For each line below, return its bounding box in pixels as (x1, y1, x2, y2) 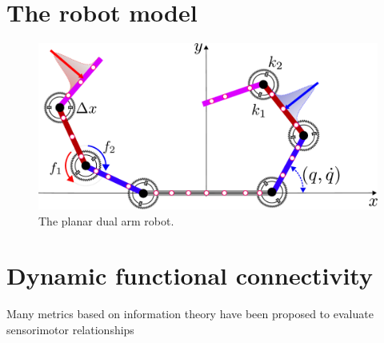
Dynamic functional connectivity (6, 259, 373, 292)
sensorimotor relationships (6, 321, 134, 337)
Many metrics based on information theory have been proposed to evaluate (6, 305, 374, 322)
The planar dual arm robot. (38, 212, 174, 229)
